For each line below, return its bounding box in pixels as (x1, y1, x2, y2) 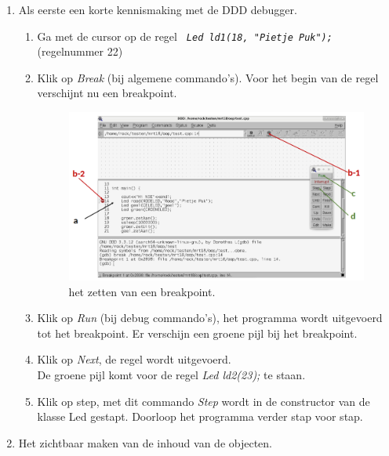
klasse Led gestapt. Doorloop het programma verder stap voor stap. (37, 408, 363, 425)
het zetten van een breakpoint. (68, 283, 216, 299)
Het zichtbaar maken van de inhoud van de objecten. (18, 434, 272, 451)
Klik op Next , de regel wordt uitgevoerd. (37, 351, 231, 367)
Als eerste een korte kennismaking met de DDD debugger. (18, 2, 297, 17)
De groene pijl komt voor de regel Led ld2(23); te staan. (37, 367, 306, 383)
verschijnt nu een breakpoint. (37, 85, 177, 101)
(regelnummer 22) (37, 43, 123, 60)
